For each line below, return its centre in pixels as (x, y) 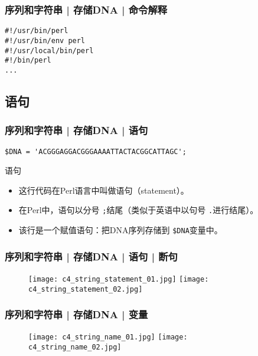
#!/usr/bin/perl (37, 31)
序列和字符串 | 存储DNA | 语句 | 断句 (91, 256)
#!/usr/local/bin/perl (49, 50)
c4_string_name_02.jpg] (75, 347)
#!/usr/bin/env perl (45, 40)
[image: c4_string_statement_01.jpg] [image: (119, 279)
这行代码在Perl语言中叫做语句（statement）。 (104, 190)
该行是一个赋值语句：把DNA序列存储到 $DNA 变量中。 (120, 230)
